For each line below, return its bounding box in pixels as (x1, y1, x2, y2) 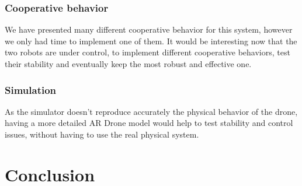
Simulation (5, 82, 57, 97)
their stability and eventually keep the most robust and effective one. (5, 58, 252, 69)
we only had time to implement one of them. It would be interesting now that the (5, 34, 297, 47)
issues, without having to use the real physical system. (5, 128, 199, 140)
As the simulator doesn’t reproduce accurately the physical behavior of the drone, (5, 105, 298, 117)
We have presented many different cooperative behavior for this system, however (5, 23, 293, 36)
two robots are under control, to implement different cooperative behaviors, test (5, 46, 290, 58)
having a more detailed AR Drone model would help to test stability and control (5, 117, 293, 129)
